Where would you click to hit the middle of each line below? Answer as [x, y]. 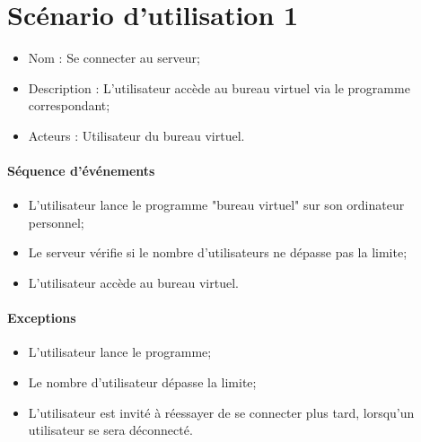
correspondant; [69, 105]
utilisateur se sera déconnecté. [110, 430]
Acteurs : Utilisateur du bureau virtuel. [136, 135]
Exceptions [42, 318]
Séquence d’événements [81, 171]
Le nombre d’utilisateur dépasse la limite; [142, 382]
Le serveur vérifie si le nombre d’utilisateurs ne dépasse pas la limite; [218, 252]
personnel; [56, 222]
